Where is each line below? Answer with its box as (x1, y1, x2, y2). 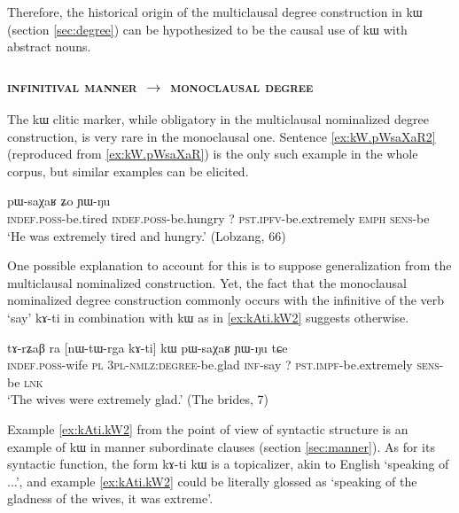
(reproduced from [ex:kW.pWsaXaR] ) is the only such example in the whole (7, 144, 418, 163)
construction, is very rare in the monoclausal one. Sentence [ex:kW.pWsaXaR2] (7, 127, 436, 145)
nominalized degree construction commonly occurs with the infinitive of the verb (7, 291, 445, 309)
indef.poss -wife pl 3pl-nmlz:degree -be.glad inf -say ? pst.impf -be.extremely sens (7, 355, 440, 374)
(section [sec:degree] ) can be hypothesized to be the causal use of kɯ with (7, 19, 408, 38)
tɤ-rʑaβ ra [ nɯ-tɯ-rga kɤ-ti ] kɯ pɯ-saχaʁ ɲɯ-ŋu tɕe (7, 338, 288, 356)
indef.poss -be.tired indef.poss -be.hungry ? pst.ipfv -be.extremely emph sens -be (7, 208, 430, 227)
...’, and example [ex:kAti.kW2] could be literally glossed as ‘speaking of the (7, 471, 417, 490)
